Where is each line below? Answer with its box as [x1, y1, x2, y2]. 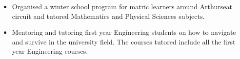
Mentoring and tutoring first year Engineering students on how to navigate [12, 27, 236, 37]
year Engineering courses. [12, 46, 88, 56]
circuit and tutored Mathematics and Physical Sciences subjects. [12, 11, 205, 21]
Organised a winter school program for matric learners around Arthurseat [12, 1, 232, 11]
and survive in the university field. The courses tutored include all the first [12, 36, 236, 46]
